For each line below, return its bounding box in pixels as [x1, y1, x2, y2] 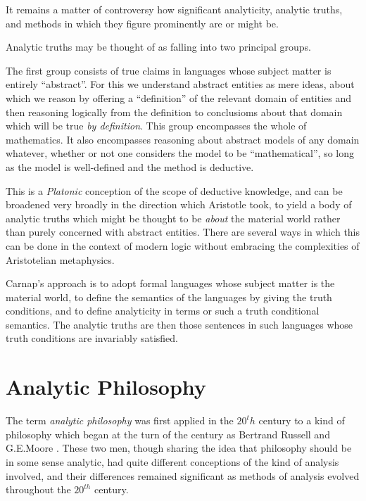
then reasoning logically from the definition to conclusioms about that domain [6, 104, 343, 119]
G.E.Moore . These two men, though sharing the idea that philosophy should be [6, 440, 352, 455]
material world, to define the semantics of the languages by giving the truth [6, 289, 332, 304]
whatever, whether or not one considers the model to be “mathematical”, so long [6, 146, 355, 160]
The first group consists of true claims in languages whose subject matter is [6, 63, 332, 77]
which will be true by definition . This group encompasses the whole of [6, 118, 307, 133]
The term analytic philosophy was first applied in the [6, 413, 234, 428]
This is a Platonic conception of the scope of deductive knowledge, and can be [6, 183, 343, 198]
